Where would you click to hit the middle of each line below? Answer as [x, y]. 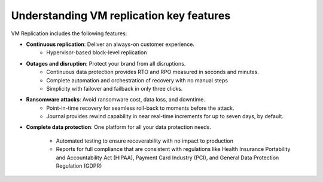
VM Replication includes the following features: [69, 33]
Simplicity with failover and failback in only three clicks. [115, 88]
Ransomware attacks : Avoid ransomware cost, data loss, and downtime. [116, 100]
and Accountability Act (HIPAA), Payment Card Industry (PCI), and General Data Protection [167, 158]
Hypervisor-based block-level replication [97, 53]
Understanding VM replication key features [121, 16]
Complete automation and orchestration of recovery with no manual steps [137, 80]
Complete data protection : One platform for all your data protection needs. [119, 127]
